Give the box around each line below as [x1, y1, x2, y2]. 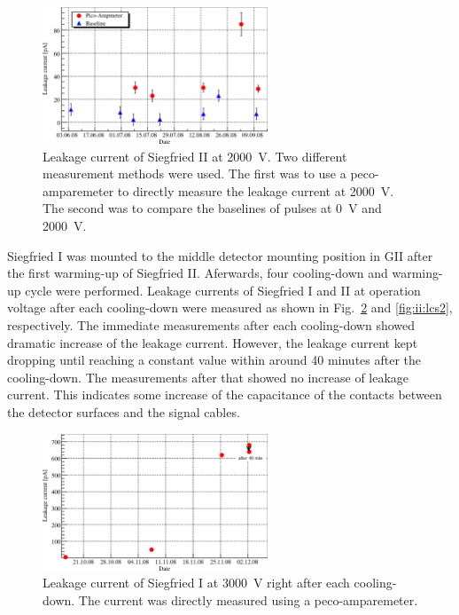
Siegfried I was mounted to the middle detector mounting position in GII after [7, 246, 433, 264]
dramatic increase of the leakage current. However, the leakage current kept [7, 333, 418, 351]
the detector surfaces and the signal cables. [7, 402, 240, 421]
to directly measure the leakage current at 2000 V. [117, 181, 394, 200]
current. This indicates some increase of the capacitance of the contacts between [7, 385, 442, 404]
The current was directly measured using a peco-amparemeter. [78, 590, 418, 609]
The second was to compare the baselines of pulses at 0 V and [43, 199, 382, 217]
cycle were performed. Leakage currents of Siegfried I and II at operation [25, 280, 421, 299]
